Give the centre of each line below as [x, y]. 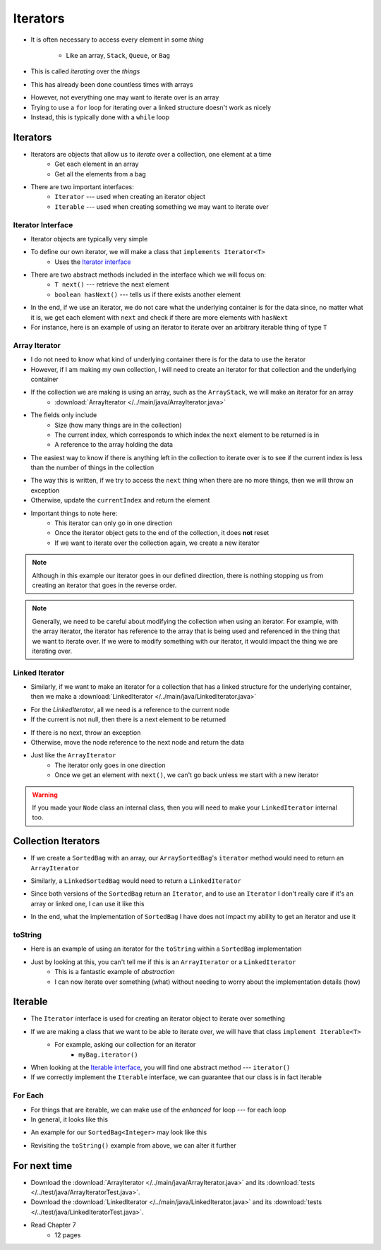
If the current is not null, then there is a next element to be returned [128, 719]
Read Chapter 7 [54, 1225]
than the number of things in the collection [92, 468]
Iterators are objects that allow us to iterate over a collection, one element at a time [151, 154]
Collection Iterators [56, 841]
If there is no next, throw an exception [86, 732]
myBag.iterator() [108, 1054]
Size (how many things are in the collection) [118, 425]
